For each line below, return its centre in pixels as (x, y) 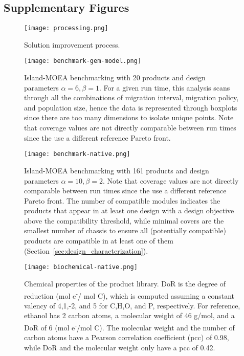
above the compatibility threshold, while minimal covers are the (124, 220)
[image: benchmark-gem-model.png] (83, 61)
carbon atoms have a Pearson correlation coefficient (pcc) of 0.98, (127, 337)
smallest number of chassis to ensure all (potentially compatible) (125, 230)
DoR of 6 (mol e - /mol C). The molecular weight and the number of (129, 326)
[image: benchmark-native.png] (77, 154)
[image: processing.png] (66, 28)
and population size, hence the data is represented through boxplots (131, 107)
